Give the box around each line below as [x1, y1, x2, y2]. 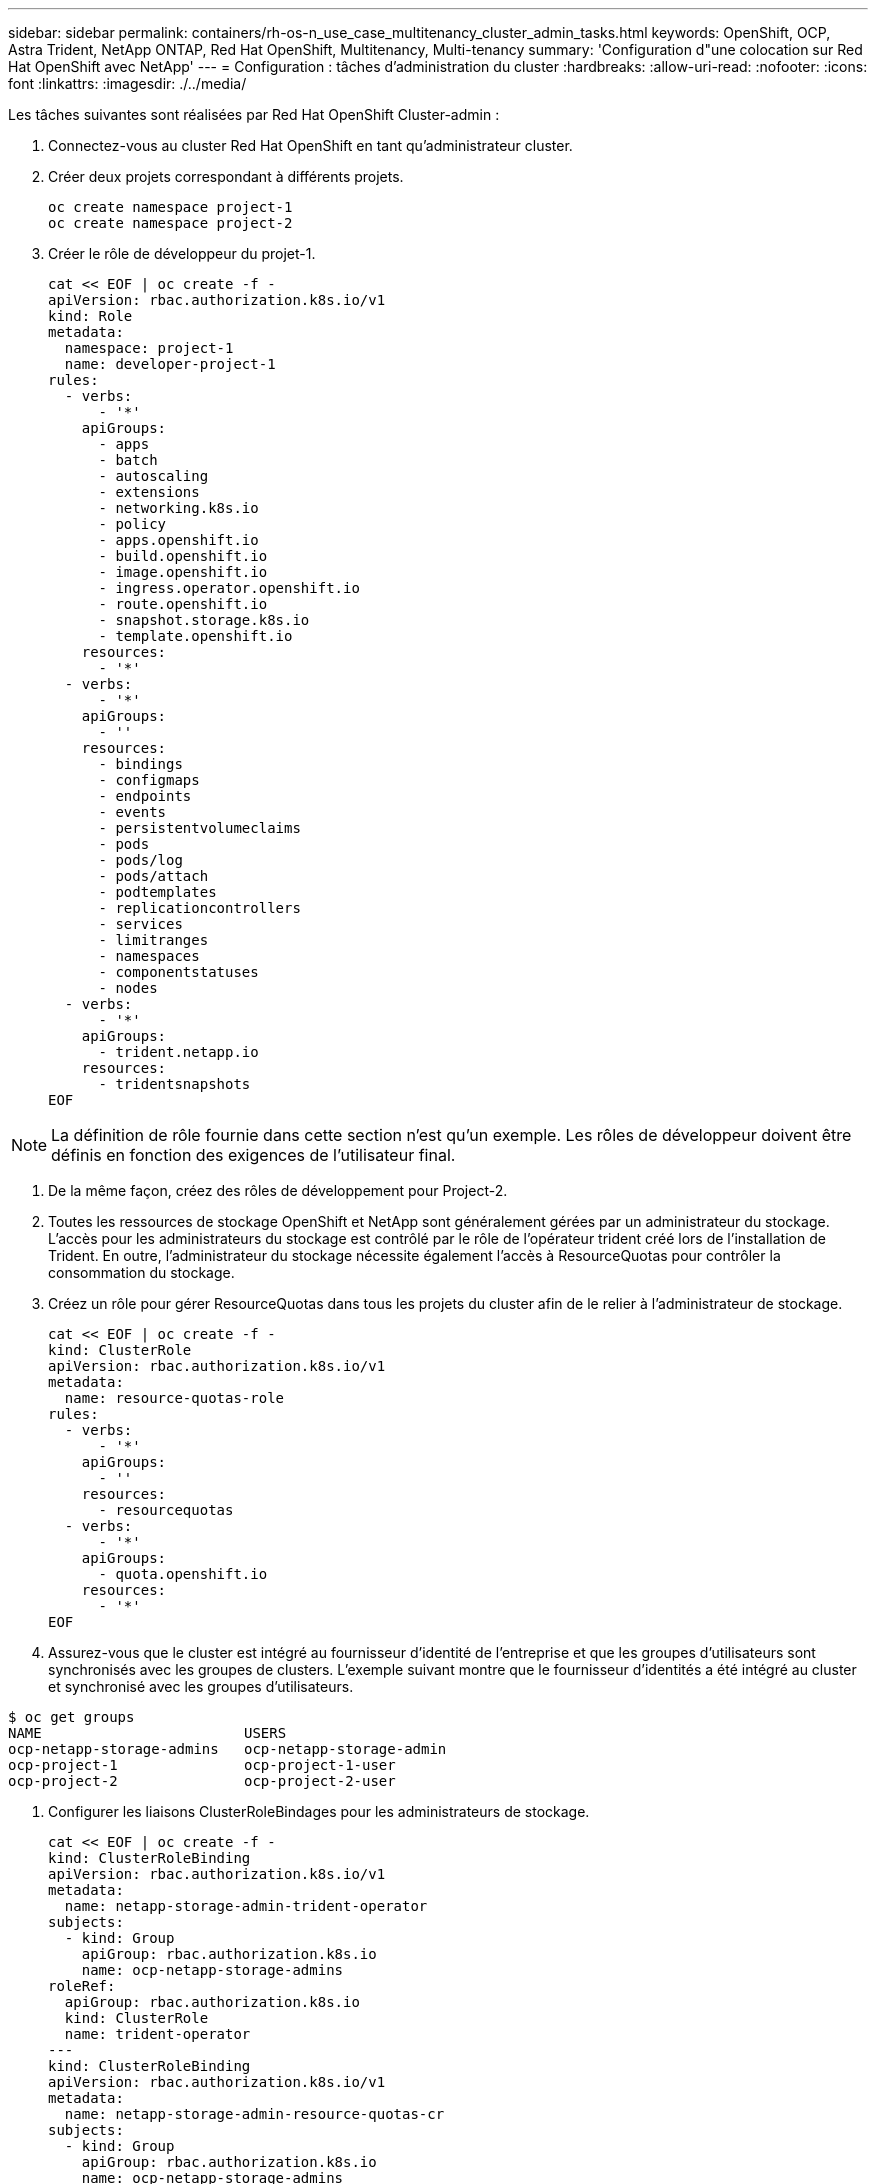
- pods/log [98, 852, 183, 868]
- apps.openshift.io [98, 532, 259, 548]
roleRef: [48, 1978, 116, 1994]
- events [98, 804, 167, 820]
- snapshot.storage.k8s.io [98, 612, 310, 628]
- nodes [98, 980, 158, 996]
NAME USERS [8, 1725, 287, 1741]
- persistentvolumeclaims [98, 820, 301, 836]
